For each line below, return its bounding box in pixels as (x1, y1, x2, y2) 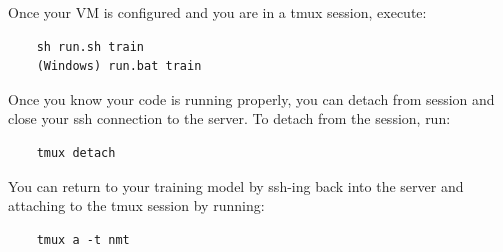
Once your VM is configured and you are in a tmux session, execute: (8, 2, 427, 22)
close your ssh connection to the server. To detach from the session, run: (8, 108, 451, 129)
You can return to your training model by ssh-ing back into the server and (8, 175, 464, 196)
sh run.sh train (36, 39, 145, 54)
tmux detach (36, 145, 116, 160)
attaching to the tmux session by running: (8, 195, 265, 216)
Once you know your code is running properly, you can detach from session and (8, 88, 495, 109)
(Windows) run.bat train (36, 59, 202, 74)
